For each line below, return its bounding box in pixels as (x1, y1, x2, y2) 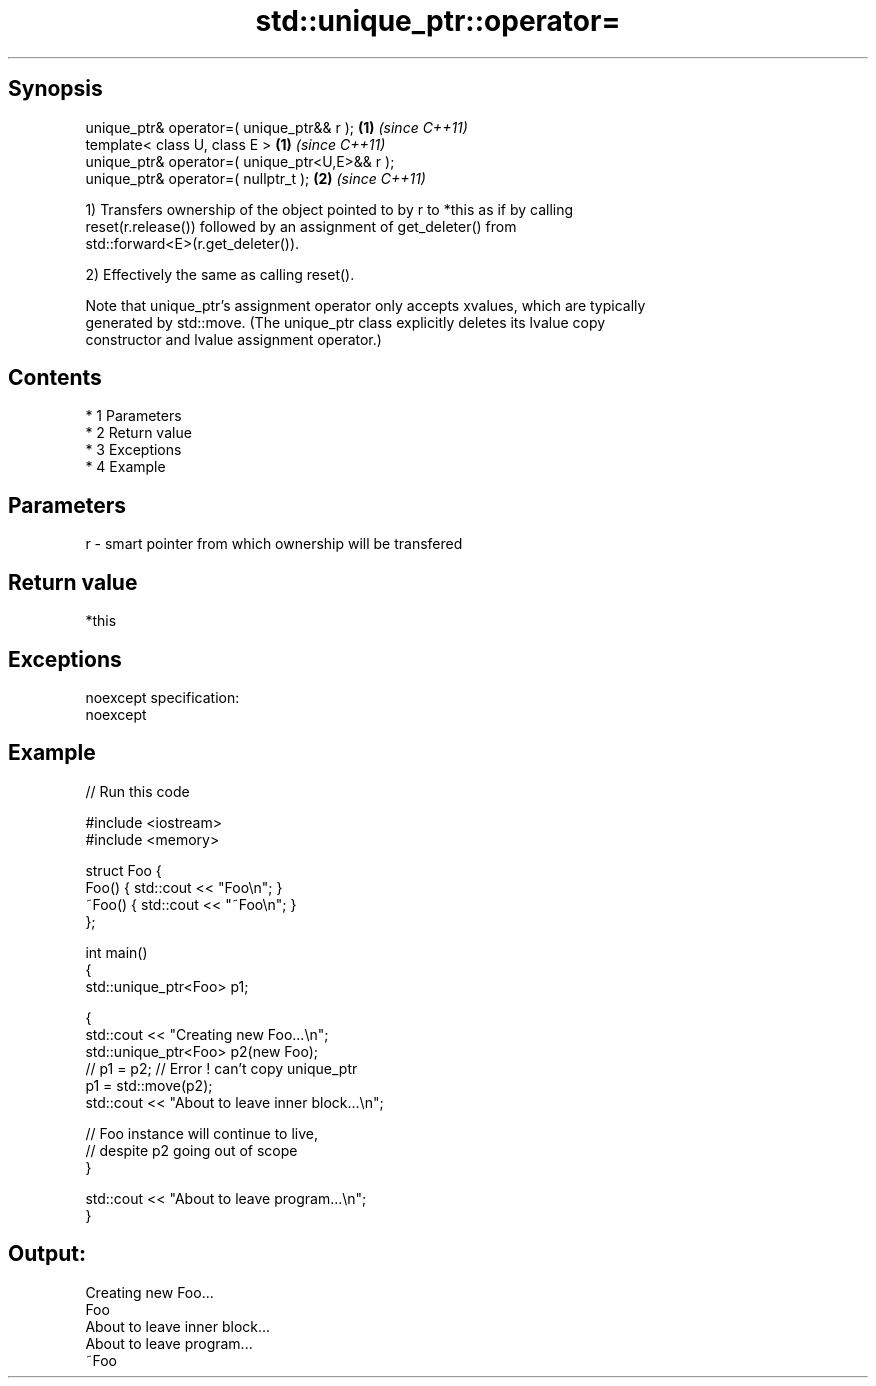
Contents (8, 365, 102, 391)
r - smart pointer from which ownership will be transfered (85, 535, 463, 553)
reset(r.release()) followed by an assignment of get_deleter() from (85, 217, 517, 235)
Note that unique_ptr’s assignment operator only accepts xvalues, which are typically (85, 296, 646, 314)
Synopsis (8, 76, 103, 102)
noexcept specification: (85, 688, 240, 706)
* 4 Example (85, 458, 166, 476)
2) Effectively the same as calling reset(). (85, 265, 355, 283)
